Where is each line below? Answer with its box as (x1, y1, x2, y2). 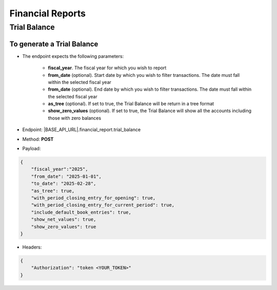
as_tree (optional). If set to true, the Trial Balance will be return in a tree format (48, 100, 214, 107)
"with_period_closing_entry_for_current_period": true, (31, 202, 175, 208)
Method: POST (22, 136, 54, 142)
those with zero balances (48, 115, 102, 121)
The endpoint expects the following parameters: (22, 53, 124, 59)
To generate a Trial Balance (9, 39, 98, 48)
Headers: (22, 244, 42, 250)
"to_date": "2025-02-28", (31, 181, 96, 187)
